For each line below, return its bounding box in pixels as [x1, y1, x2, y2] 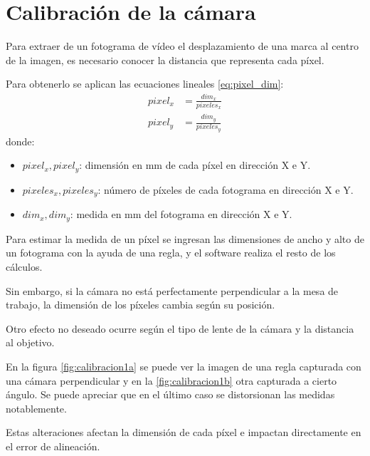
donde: [6, 133, 35, 148]
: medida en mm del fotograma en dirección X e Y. [70, 207, 292, 222]
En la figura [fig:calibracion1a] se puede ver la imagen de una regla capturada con [6, 358, 361, 373]
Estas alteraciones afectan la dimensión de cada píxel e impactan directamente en [6, 425, 361, 440]
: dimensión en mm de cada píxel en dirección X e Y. [79, 157, 311, 172]
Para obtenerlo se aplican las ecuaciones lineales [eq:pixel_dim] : [6, 76, 284, 91]
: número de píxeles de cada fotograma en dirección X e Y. [97, 182, 354, 197]
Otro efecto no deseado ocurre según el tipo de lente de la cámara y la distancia [6, 321, 354, 336]
